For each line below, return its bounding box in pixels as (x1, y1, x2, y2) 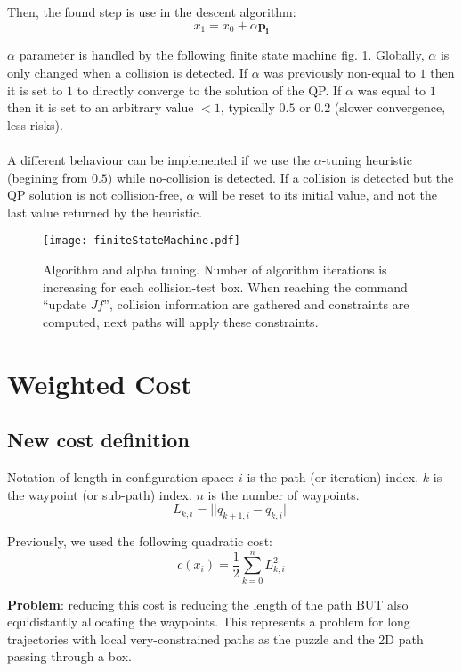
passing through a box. (7, 647, 132, 666)
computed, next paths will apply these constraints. (43, 312, 319, 331)
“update (43, 295, 87, 314)
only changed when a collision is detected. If (7, 62, 248, 81)
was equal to (357, 80, 426, 99)
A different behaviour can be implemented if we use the (7, 150, 311, 168)
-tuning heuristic (321, 150, 412, 168)
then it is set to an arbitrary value (7, 98, 194, 117)
